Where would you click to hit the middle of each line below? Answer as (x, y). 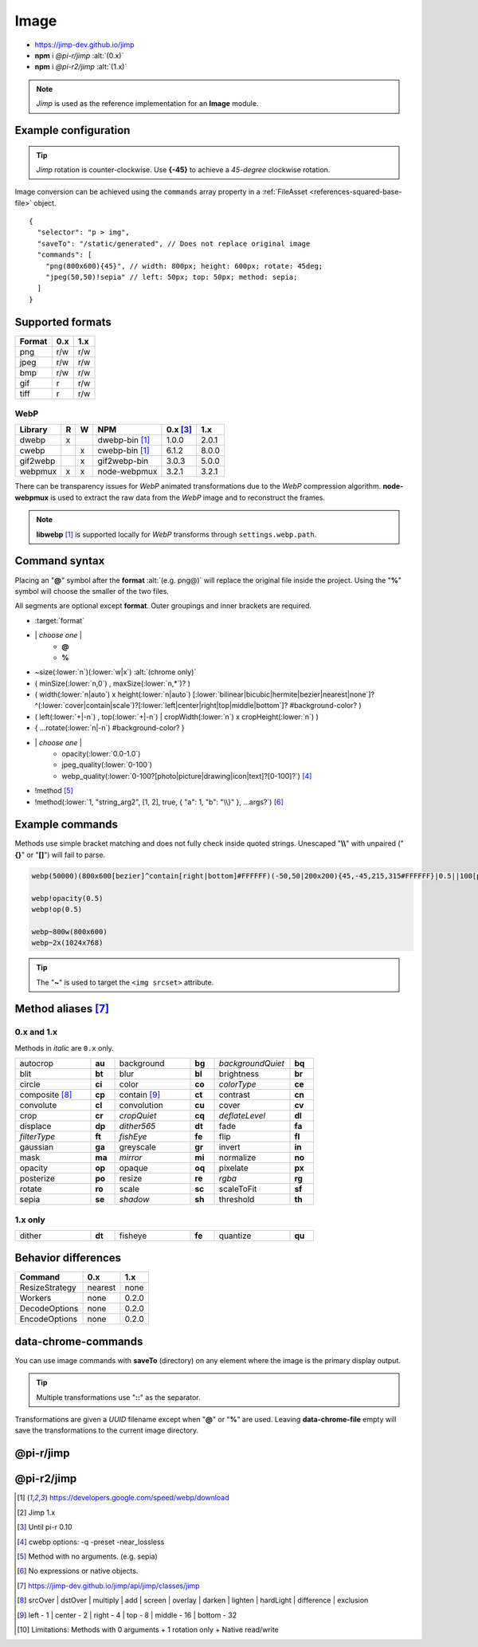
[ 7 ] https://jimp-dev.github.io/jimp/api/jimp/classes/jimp (108, 1586)
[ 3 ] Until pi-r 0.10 (45, 1527)
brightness (239, 1074)
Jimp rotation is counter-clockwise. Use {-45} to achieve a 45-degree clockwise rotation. (183, 169)
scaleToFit (238, 1189)
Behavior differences (68, 1258)
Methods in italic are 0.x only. (65, 1048)
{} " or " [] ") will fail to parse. (60, 855)
